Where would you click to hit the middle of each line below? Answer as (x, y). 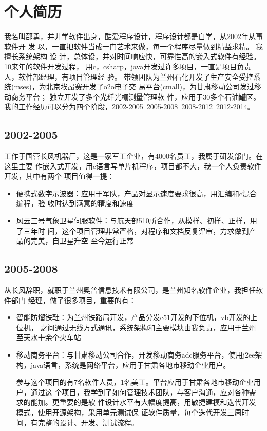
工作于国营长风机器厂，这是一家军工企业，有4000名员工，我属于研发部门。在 (133, 156)
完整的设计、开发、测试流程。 (88, 422)
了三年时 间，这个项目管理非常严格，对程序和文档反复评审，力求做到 (132, 230)
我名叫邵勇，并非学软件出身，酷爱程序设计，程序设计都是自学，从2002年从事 (133, 36)
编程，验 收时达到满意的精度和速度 (75, 203)
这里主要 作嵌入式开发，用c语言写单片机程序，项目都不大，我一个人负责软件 (133, 166)
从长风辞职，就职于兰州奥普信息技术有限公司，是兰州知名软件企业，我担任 (130, 290)
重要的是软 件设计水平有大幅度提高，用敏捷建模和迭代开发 (158, 402)
